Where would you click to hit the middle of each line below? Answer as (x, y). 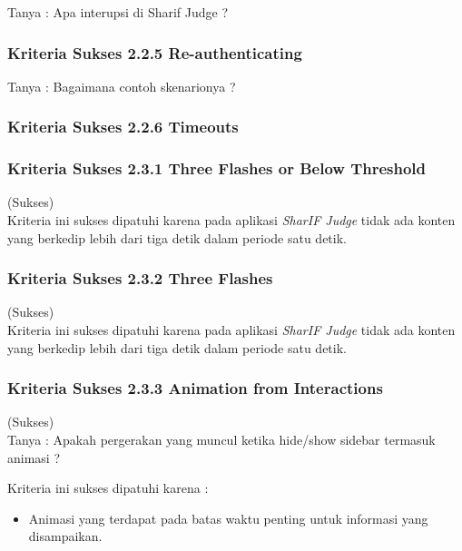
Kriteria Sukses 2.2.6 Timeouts (123, 127)
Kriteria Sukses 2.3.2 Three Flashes (140, 278)
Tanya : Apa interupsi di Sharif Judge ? (118, 12)
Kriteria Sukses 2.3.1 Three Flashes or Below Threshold (217, 168)
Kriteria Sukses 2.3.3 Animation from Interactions (195, 388)
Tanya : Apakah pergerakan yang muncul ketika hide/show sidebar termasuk (221, 440)
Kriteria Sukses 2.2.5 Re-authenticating (155, 52)
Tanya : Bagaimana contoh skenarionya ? (122, 86)
